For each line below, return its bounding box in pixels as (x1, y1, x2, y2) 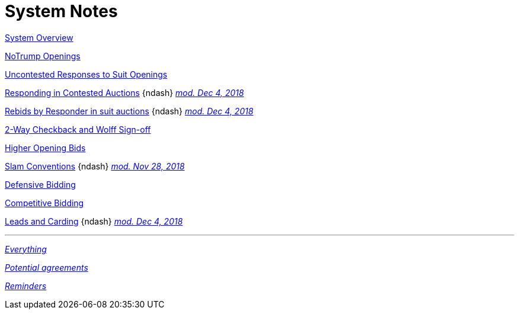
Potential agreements (5, 262, 88, 273)
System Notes (5, 1, 118, 21)
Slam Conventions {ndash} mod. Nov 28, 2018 (5, 161, 185, 171)
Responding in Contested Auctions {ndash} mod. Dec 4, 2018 (5, 87, 244, 98)
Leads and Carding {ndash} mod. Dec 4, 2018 (5, 216, 183, 226)
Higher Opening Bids (5, 142, 86, 153)
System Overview (5, 32, 73, 43)
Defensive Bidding (5, 179, 76, 190)
